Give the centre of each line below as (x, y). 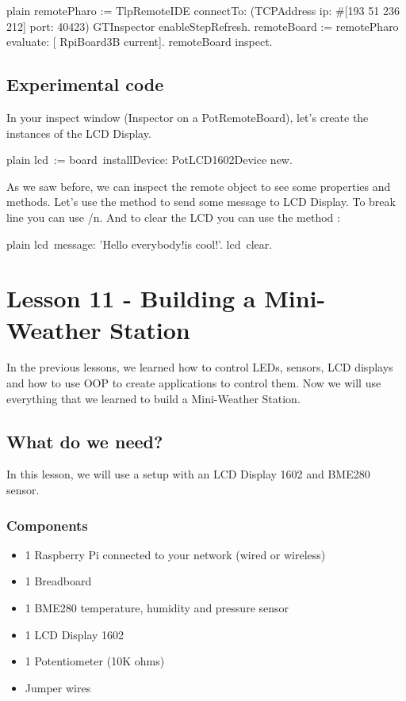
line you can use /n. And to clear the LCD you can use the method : (173, 217)
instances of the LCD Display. (79, 133)
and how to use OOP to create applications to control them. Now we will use (194, 383)
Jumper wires (58, 687)
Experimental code (85, 84)
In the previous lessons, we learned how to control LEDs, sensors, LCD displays (200, 367)
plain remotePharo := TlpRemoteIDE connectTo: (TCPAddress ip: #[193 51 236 (203, 10)
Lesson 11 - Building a (131, 298)
